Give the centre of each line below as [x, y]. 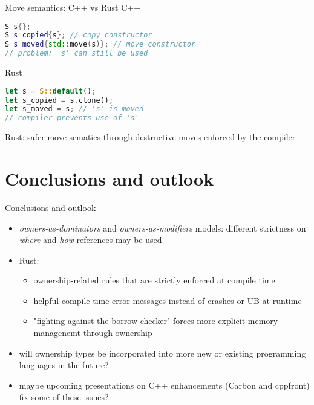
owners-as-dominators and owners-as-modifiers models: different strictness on [162, 228]
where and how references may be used [90, 240]
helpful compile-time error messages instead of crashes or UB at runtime [168, 300]
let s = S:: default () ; [51, 91]
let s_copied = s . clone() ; [59, 100]
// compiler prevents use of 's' [72, 118]
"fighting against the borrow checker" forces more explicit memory [156, 321]
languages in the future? [64, 365]
